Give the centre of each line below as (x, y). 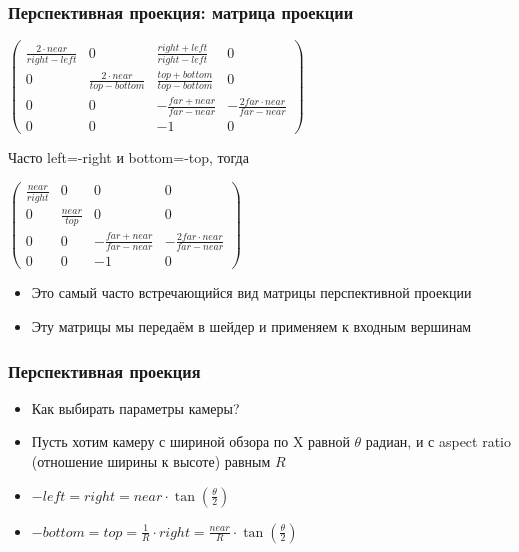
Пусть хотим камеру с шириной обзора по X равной (190, 441)
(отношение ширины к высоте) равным (151, 461)
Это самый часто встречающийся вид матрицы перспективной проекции (251, 292)
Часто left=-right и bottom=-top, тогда (128, 157)
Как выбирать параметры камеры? (135, 407)
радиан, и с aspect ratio (438, 441)
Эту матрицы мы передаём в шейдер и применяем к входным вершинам (251, 326)
